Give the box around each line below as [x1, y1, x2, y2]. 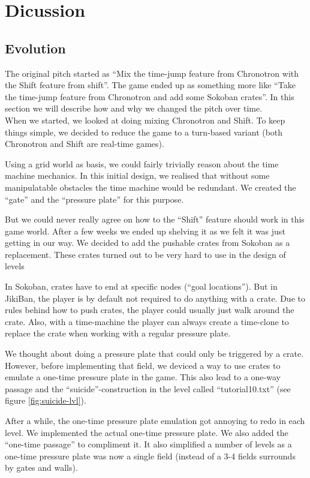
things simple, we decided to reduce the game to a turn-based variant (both [5, 125, 283, 138]
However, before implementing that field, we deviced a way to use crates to [5, 359, 281, 371]
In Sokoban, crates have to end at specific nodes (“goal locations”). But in [5, 280, 278, 293]
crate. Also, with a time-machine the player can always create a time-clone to [5, 315, 289, 327]
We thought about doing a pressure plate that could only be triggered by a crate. [5, 347, 304, 360]
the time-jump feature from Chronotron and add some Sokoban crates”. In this [5, 90, 294, 103]
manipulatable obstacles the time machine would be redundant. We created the [5, 181, 296, 193]
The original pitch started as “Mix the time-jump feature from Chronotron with [5, 67, 299, 79]
